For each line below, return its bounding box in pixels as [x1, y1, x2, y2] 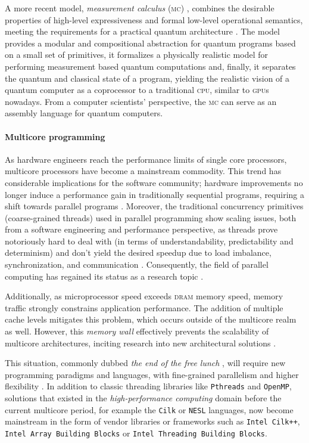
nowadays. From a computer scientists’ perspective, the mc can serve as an [5, 95, 277, 107]
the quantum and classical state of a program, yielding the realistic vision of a [5, 72, 290, 84]
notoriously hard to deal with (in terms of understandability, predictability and [5, 234, 294, 247]
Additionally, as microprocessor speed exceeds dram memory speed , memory [5, 290, 283, 302]
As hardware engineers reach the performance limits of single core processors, [5, 153, 287, 165]
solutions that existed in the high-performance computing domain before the [5, 392, 282, 404]
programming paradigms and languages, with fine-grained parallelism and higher [5, 368, 299, 380]
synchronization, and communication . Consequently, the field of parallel [5, 258, 269, 271]
